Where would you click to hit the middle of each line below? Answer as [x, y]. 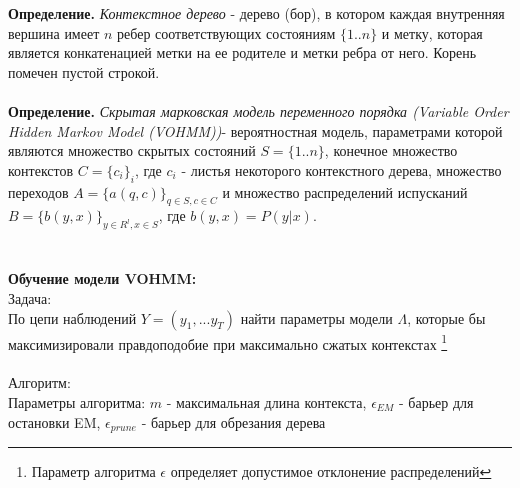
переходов [38, 191]
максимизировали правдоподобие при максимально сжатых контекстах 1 [228, 342]
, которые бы [446, 317]
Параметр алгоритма [93, 471]
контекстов [41, 169]
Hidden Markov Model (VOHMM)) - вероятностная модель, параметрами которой [255, 130]
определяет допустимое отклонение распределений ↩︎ [331, 471]
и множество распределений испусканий [345, 191]
